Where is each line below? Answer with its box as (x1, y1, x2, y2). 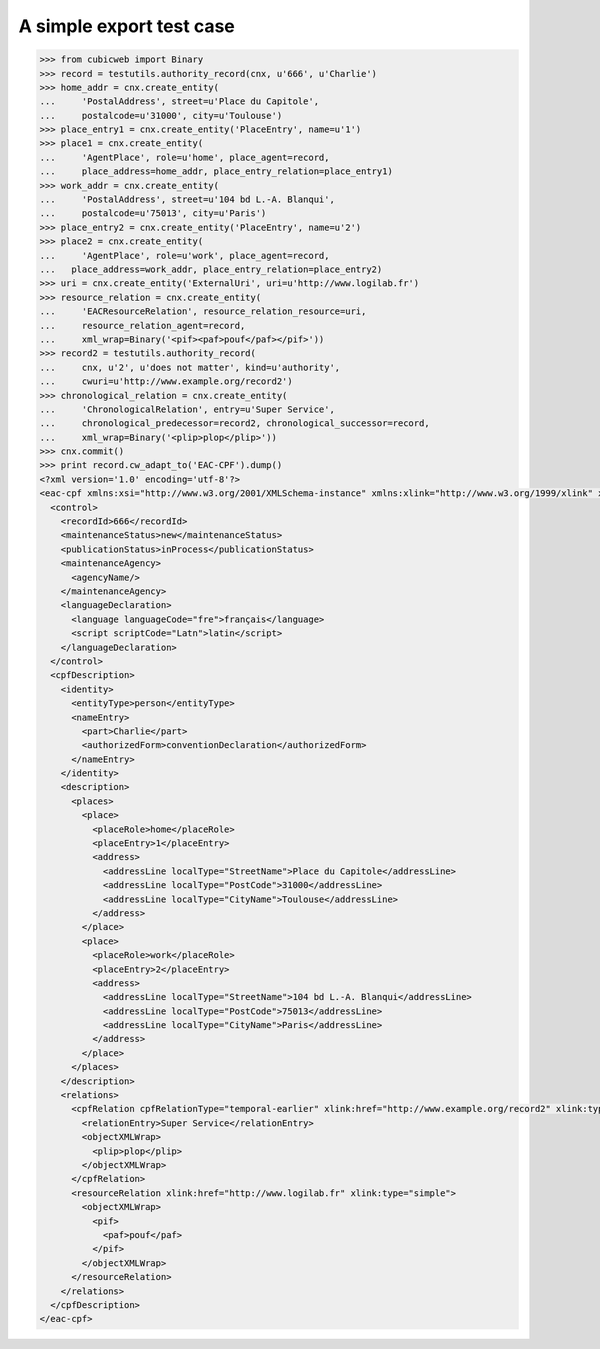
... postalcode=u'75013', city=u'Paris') (39, 208, 267, 219)
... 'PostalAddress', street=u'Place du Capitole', (39, 96, 320, 107)
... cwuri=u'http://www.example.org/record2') (39, 376, 294, 387)
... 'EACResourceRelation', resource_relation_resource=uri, (39, 306, 367, 317)
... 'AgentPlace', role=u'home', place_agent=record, (39, 151, 330, 163)
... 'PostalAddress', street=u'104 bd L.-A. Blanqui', (39, 194, 335, 205)
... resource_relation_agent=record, (39, 320, 246, 331)
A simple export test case (18, 15, 235, 37)
